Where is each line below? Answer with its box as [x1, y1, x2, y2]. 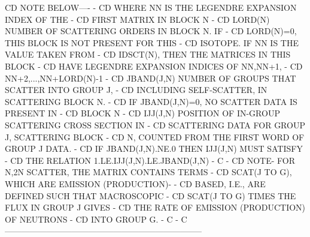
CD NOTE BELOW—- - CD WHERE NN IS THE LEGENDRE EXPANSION [5, 1, 297, 13]
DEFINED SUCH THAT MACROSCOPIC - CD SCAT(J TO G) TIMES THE [5, 189, 296, 202]
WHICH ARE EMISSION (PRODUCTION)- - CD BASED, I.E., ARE [5, 177, 266, 190]
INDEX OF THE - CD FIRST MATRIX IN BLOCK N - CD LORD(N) [5, 13, 270, 25]
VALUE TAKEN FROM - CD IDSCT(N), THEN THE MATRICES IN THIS [5, 48, 291, 61]
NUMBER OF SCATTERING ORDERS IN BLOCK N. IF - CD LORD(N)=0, [5, 25, 297, 37]
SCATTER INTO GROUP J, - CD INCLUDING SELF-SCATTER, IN [5, 83, 268, 96]
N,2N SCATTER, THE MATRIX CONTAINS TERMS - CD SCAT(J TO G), [5, 166, 292, 178]
